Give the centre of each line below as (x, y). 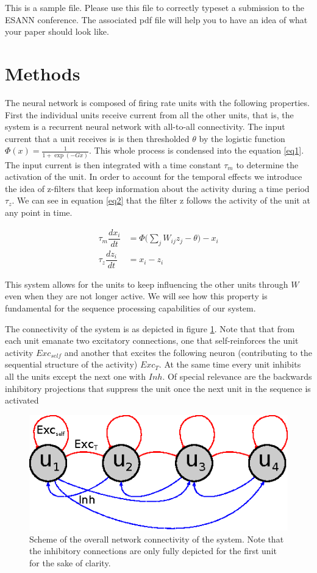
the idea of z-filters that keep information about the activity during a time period (157, 188)
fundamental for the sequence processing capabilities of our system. (130, 308)
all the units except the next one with (76, 376)
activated (22, 400)
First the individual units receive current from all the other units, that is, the (149, 114)
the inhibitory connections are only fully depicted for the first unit (153, 551)
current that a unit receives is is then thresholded (97, 138)
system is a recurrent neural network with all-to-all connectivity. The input (145, 126)
